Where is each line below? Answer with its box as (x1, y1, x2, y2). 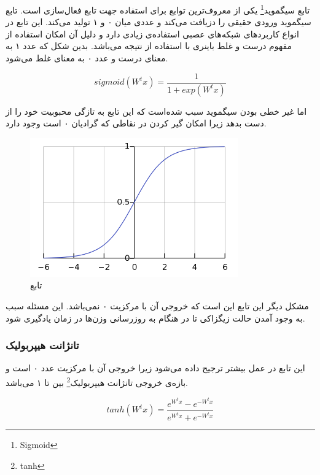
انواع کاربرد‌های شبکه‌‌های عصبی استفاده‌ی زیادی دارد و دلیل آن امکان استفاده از (6, 27, 299, 40)
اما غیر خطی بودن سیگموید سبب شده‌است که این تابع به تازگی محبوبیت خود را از (6, 104, 307, 117)
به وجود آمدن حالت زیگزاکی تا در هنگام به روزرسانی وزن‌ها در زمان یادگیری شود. (6, 311, 305, 324)
